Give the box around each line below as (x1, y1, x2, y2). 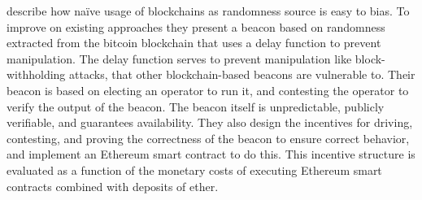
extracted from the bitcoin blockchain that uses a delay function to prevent (7, 34, 381, 51)
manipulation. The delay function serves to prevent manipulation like (7, 50, 352, 67)
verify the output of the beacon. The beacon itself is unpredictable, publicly (7, 98, 385, 115)
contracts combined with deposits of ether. (7, 177, 219, 194)
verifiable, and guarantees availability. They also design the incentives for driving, (7, 114, 413, 131)
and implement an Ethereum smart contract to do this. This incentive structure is (7, 146, 415, 163)
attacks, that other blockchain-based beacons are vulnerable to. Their (69, 66, 415, 83)
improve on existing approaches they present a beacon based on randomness (7, 18, 385, 35)
